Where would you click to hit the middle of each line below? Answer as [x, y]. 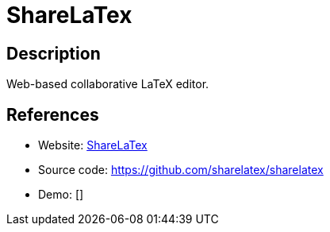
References [53, 114]
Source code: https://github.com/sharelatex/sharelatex [181, 170]
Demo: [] [61, 195]
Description [54, 53]
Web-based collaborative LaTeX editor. [108, 84]
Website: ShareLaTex [93, 145]
